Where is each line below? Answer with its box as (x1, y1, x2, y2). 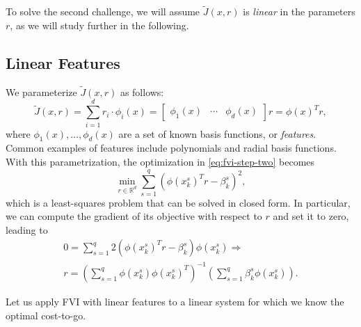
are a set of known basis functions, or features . (118, 126, 316, 141)
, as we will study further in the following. (10, 17, 189, 32)
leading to (6, 222, 48, 237)
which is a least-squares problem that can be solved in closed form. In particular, (6, 195, 351, 209)
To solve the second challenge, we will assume (6, 4, 200, 19)
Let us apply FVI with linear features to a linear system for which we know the (6, 294, 344, 308)
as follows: (120, 84, 164, 99)
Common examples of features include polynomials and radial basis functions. (6, 141, 337, 155)
